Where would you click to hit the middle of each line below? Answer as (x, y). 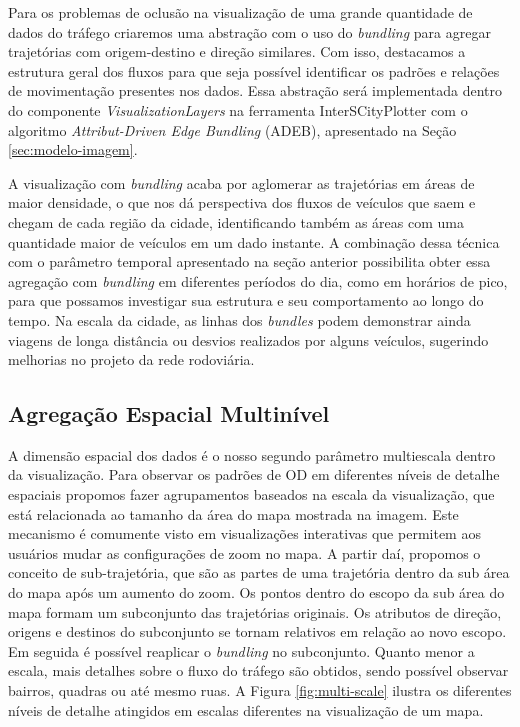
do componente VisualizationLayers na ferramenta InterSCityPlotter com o (238, 109)
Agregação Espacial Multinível (169, 413)
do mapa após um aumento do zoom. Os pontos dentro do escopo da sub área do (256, 592)
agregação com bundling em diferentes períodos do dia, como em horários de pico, (258, 280)
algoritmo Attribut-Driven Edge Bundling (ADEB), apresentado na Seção (232, 129)
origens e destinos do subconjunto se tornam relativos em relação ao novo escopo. (257, 631)
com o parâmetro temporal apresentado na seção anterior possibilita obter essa (249, 261)
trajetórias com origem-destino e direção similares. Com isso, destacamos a (237, 51)
